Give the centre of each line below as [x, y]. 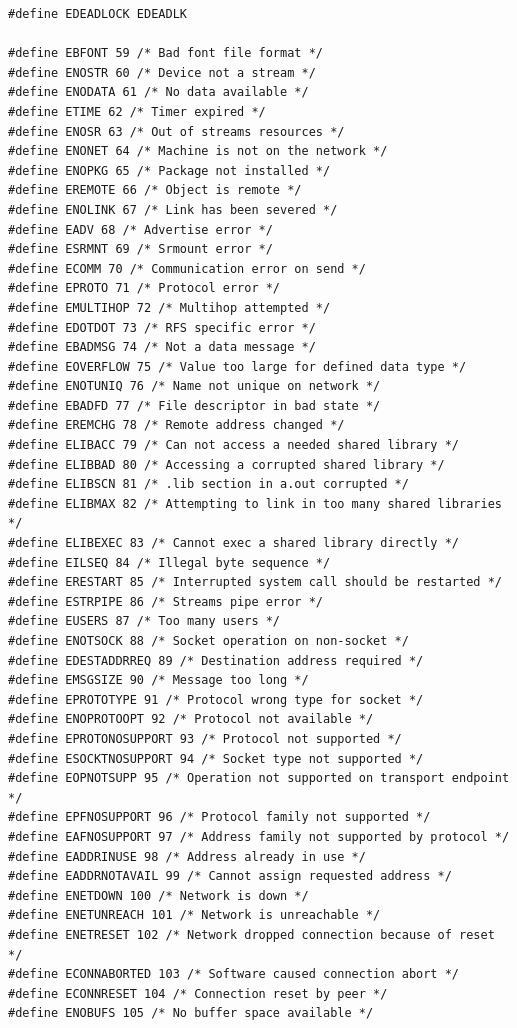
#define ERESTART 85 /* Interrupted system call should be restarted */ [255, 582]
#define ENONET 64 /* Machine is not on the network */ [198, 151]
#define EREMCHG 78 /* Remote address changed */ [176, 425]
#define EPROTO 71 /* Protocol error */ [144, 288]
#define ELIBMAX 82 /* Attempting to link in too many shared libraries [255, 503]
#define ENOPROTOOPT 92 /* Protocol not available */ [191, 719]
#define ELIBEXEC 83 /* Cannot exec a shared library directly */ [234, 543]
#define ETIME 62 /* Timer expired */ [137, 111]
